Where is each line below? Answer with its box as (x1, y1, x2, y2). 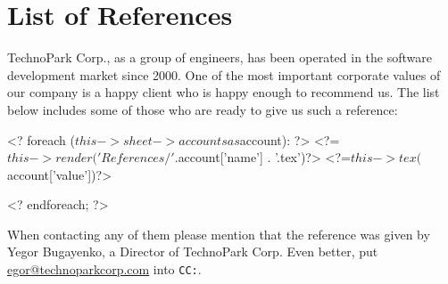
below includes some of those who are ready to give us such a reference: (7, 100, 398, 118)
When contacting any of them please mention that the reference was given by (7, 224, 430, 243)
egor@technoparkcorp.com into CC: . (7, 260, 202, 279)
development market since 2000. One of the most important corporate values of (7, 65, 441, 84)
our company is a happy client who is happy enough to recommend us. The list (7, 83, 440, 101)
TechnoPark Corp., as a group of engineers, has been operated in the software (7, 48, 432, 67)
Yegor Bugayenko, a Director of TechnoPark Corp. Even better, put (7, 242, 378, 261)
